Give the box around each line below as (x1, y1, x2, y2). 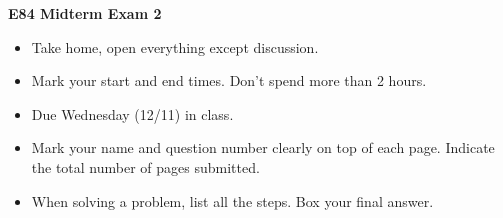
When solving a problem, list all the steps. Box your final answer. (31, 190, 434, 211)
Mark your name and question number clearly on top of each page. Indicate (31, 137, 495, 158)
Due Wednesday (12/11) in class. (31, 103, 234, 124)
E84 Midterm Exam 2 (8, 3, 162, 23)
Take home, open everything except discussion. (31, 36, 319, 57)
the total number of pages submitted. (31, 156, 260, 177)
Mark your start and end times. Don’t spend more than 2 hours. (31, 70, 427, 91)
